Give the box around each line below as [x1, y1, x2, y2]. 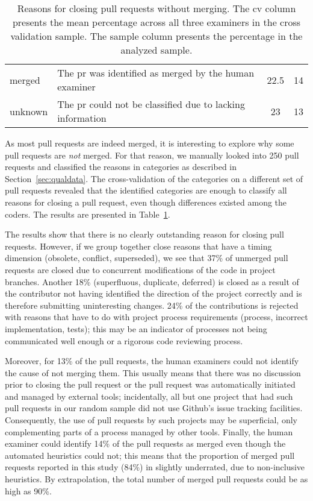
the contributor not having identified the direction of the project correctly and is [5, 287, 302, 300]
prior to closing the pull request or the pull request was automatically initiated [5, 378, 296, 391]
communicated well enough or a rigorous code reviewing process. [5, 334, 243, 347]
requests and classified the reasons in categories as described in [5, 160, 237, 173]
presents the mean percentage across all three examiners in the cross [12, 15, 301, 29]
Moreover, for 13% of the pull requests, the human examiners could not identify [5, 354, 299, 367]
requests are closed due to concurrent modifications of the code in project [5, 263, 276, 276]
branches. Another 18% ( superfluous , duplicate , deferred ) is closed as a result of [5, 275, 299, 288]
